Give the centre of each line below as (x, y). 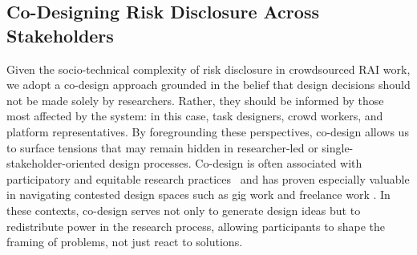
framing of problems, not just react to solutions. (125, 242)
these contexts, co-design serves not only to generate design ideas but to (184, 210)
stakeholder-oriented (56, 163)
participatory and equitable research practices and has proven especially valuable (208, 178)
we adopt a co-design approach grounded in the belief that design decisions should (208, 85)
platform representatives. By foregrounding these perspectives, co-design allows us (208, 131)
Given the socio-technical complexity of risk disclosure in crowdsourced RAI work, (208, 69)
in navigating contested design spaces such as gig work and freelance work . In (198, 194)
